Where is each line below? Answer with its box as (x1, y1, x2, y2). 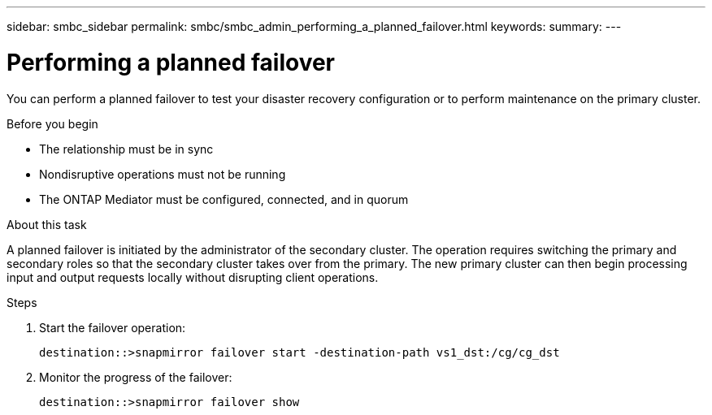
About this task (7, 217, 87, 231)
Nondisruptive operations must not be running (39, 166, 286, 181)
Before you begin (7, 116, 98, 131)
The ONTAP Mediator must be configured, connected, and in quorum (39, 192, 409, 206)
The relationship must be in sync (39, 141, 214, 156)
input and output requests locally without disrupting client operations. (7, 270, 379, 284)
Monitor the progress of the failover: (39, 370, 232, 384)
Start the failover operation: (39, 320, 186, 335)
